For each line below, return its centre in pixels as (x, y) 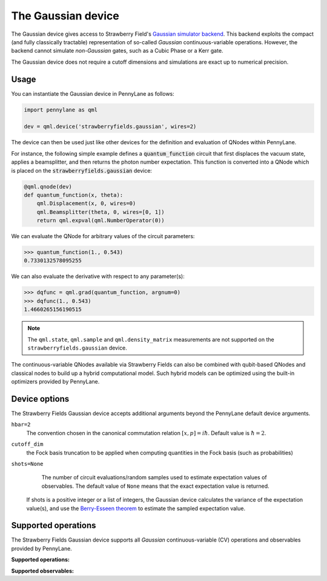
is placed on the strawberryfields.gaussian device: (82, 170)
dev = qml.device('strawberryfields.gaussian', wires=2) (110, 127)
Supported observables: (42, 571)
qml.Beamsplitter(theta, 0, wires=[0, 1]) (101, 212)
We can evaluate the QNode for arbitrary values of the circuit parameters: (103, 236)
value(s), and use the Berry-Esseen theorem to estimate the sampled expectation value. (136, 508)
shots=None (27, 464)
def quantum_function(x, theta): (74, 195)
